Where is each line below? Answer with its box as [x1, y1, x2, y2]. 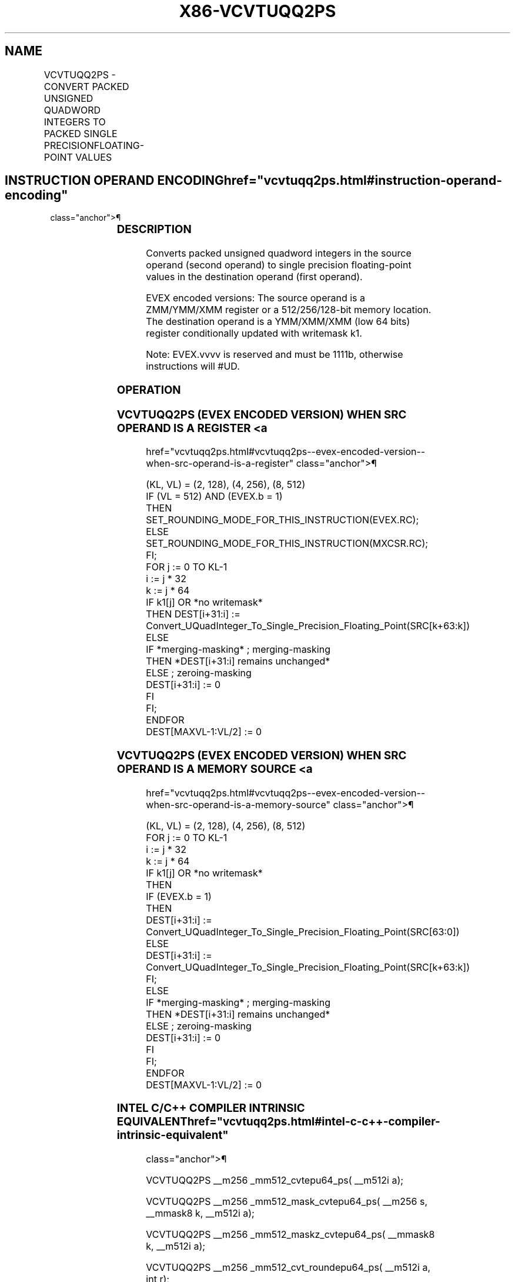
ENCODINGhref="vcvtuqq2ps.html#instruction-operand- [157, 173, 503, 188]
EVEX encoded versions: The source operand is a [146, 292, 366, 304]
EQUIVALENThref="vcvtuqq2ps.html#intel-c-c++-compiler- [116, 1115, 440, 1129]
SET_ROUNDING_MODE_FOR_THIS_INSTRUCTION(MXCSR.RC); [146, 537, 429, 550]
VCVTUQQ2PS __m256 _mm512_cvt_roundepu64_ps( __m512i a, [146, 1261, 431, 1274]
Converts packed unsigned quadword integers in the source [146, 247, 412, 260]
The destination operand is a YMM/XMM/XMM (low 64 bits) [146, 315, 410, 328]
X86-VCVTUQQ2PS [179, 1, 336, 21]
